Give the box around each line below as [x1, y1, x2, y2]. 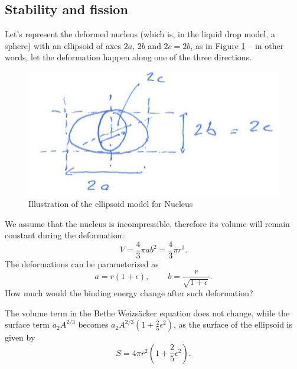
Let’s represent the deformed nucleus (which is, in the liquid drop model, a [5, 28, 275, 40]
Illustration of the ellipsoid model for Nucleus [28, 198, 193, 210]
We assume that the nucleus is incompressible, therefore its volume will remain [5, 217, 290, 229]
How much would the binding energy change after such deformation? [5, 286, 253, 299]
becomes [78, 318, 109, 331]
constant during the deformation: [5, 229, 125, 241]
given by [5, 331, 35, 344]
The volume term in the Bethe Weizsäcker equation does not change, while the [5, 306, 290, 319]
